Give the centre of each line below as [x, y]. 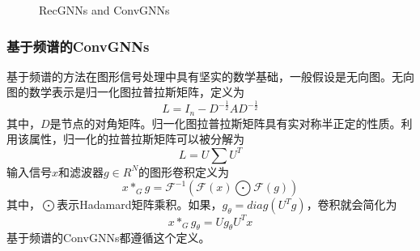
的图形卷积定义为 [184, 171]
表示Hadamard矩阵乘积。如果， [140, 204]
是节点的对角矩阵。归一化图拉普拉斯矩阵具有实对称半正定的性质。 [225, 123]
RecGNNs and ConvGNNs [104, 10]
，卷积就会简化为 [352, 204]
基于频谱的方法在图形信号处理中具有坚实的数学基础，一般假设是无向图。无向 [210, 76]
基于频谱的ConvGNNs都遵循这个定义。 [108, 238]
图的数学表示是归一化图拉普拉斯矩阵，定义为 [125, 92]
